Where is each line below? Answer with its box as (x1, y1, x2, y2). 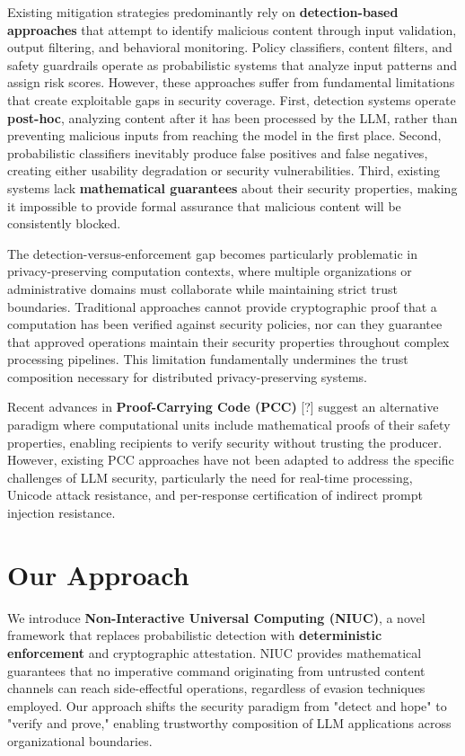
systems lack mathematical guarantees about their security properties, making (7, 178, 458, 197)
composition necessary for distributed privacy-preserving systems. (7, 367, 368, 386)
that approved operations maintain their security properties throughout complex (7, 332, 450, 351)
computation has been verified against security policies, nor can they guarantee (7, 315, 443, 334)
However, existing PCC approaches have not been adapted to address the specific (7, 450, 454, 469)
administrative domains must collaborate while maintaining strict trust (7, 279, 398, 298)
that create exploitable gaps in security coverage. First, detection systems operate (7, 90, 456, 109)
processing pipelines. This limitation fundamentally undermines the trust (7, 350, 408, 369)
